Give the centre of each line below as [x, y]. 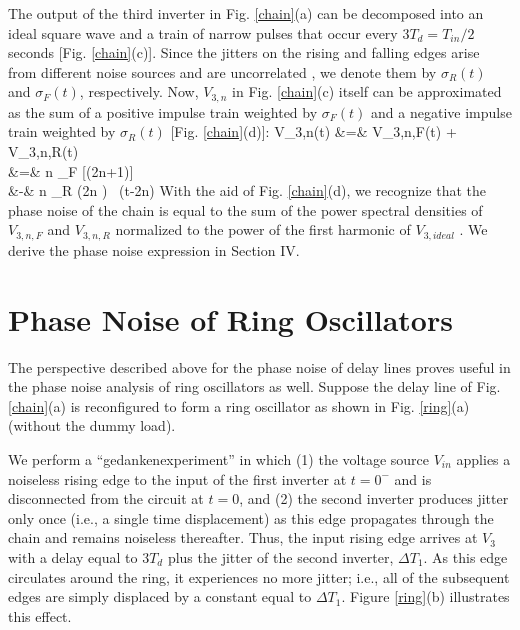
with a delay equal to [73, 556]
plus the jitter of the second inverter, [280, 556]
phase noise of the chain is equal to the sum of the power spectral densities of [245, 209]
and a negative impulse [441, 111]
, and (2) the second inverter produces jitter [374, 498]
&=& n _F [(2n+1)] [71, 170]
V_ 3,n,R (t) [43, 151]
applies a [483, 458]
